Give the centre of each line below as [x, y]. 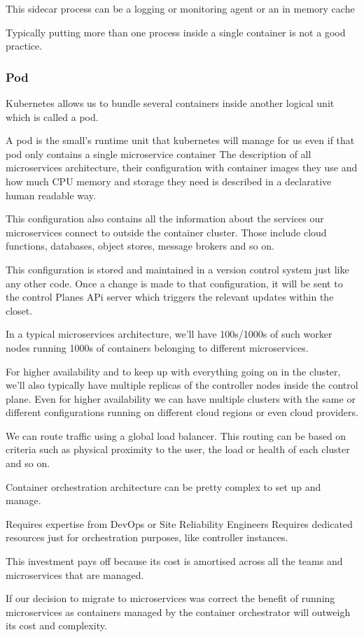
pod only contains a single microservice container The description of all [159, 153]
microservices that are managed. [75, 574]
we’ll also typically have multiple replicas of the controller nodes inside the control [182, 385]
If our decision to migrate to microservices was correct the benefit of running [170, 598]
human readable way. [51, 195]
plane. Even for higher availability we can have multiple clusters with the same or [181, 398]
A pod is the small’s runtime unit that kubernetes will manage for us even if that [180, 140]
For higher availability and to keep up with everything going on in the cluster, [173, 371]
